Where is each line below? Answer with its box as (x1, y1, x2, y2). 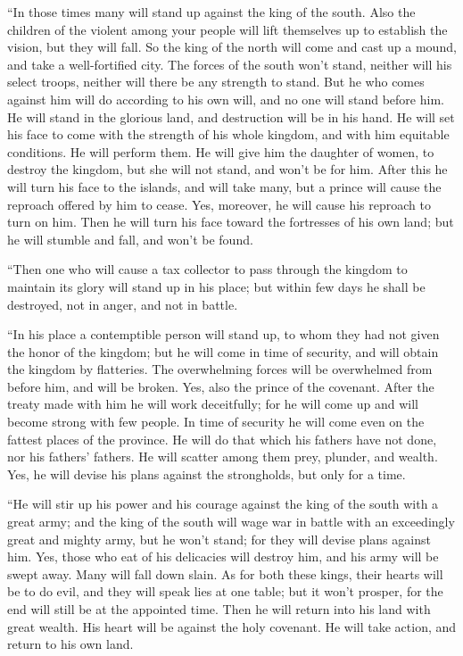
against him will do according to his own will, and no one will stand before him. (7, 89, 444, 108)
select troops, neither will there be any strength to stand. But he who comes (7, 72, 425, 91)
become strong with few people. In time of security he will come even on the (7, 412, 425, 431)
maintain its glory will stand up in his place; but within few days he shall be (7, 277, 426, 295)
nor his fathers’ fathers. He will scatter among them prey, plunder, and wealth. (7, 447, 438, 466)
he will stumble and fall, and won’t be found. (7, 229, 253, 248)
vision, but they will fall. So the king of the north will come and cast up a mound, (7, 37, 457, 56)
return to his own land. (7, 635, 134, 653)
